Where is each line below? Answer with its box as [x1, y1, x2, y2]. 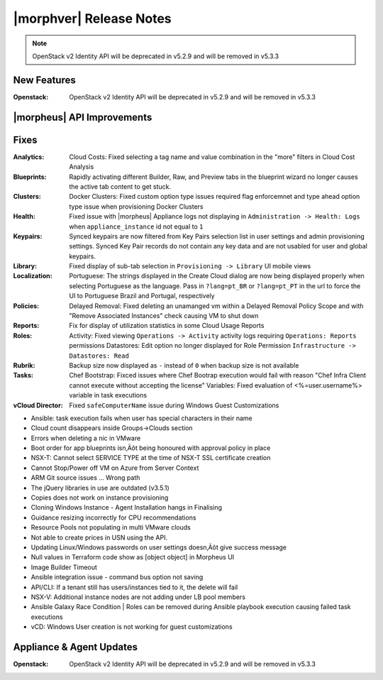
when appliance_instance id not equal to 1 [69, 222, 204, 231]
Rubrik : [13, 361, 35, 369]
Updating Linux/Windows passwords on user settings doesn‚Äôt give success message [30, 543, 287, 552]
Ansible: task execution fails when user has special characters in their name [30, 414, 253, 422]
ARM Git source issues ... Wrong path [30, 473, 140, 482]
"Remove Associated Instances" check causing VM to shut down [69, 312, 259, 320]
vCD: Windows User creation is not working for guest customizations [30, 623, 233, 631]
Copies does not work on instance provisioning [30, 493, 169, 502]
